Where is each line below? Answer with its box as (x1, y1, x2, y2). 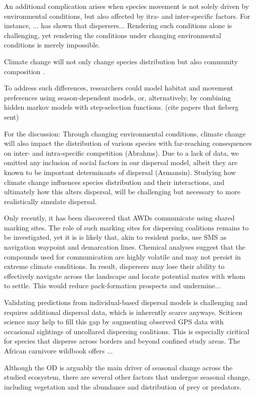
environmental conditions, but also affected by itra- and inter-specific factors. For (4, 10, 251, 21)
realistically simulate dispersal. (4, 196, 97, 206)
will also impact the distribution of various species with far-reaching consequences (4, 138, 252, 148)
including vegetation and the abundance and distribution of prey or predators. (4, 381, 242, 392)
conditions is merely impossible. (4, 40, 101, 50)
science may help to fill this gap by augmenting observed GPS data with (4, 316, 224, 327)
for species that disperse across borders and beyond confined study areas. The (4, 336, 240, 346)
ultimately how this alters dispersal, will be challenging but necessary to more (4, 186, 241, 197)
